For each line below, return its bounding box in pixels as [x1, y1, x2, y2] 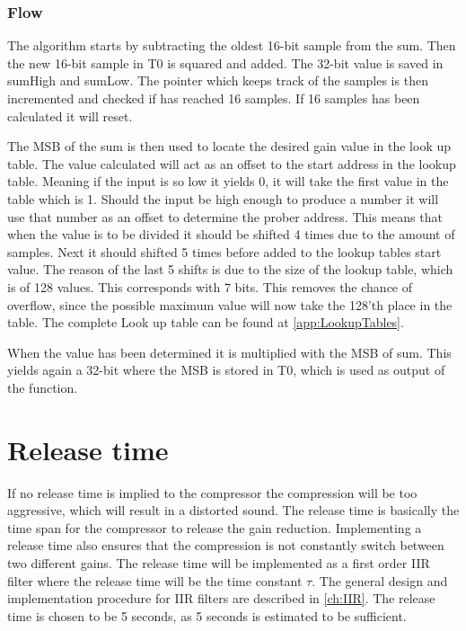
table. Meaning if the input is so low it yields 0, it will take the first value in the [7, 172, 449, 191]
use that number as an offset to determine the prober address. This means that [7, 207, 443, 226]
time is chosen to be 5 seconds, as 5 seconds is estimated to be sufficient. [7, 606, 407, 625]
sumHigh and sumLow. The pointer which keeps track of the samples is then [7, 71, 428, 90]
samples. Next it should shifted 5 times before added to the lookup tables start [7, 242, 442, 261]
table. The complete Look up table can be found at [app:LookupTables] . [7, 313, 404, 332]
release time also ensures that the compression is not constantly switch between [7, 536, 444, 555]
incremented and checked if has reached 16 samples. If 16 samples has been [7, 89, 420, 107]
